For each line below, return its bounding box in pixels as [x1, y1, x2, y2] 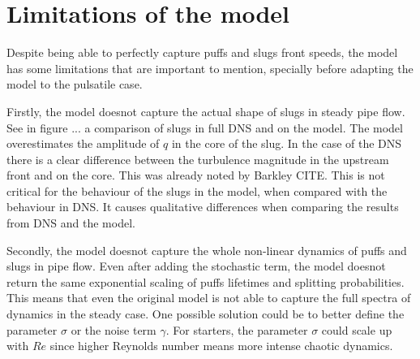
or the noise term [71, 321, 156, 338]
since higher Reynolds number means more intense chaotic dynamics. [49, 337, 393, 354]
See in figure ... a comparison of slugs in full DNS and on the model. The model [6, 119, 403, 136]
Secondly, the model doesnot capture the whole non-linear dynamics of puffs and [6, 241, 407, 258]
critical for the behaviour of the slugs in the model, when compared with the [6, 182, 388, 199]
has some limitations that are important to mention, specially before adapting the [6, 59, 414, 76]
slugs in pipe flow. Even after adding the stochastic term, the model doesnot [6, 257, 386, 275]
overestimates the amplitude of [6, 135, 160, 152]
